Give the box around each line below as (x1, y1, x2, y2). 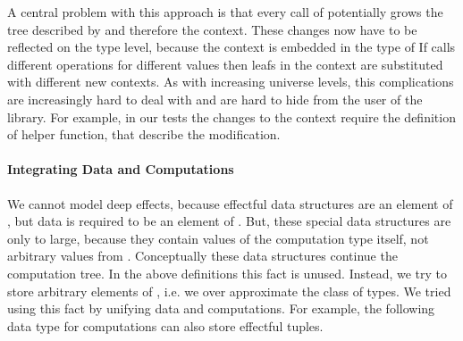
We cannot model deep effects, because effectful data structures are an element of (7, 194, 453, 212)
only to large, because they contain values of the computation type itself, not (7, 229, 429, 247)
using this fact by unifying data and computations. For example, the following (7, 299, 435, 318)
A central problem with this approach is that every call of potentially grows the (7, 3, 443, 21)
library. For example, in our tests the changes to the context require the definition (7, 107, 456, 126)
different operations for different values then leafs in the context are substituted (7, 54, 443, 73)
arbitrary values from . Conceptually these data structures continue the (7, 246, 398, 265)
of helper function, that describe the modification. (7, 125, 281, 144)
